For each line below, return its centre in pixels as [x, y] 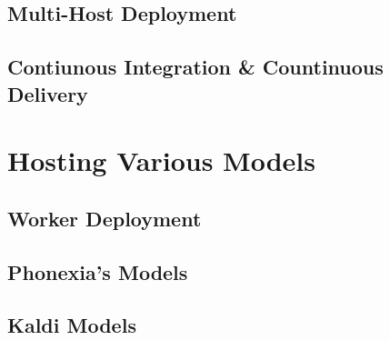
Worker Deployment [105, 218]
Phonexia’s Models [98, 271]
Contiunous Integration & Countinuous [195, 67]
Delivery [48, 93]
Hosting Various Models [161, 160]
